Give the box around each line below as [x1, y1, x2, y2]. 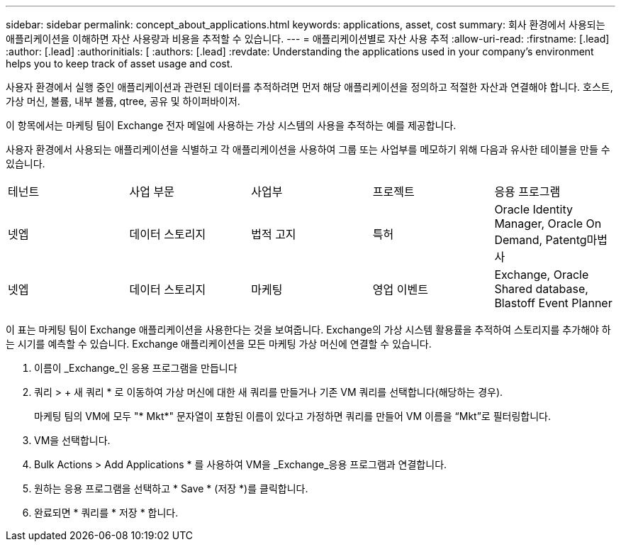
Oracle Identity [494, 202, 573, 216]
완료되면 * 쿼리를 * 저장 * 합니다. [34, 507, 179, 519]
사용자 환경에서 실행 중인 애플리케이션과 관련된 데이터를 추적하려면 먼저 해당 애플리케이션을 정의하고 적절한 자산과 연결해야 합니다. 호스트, [6, 81, 613, 93]
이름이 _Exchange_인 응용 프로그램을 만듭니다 [34, 362, 237, 374]
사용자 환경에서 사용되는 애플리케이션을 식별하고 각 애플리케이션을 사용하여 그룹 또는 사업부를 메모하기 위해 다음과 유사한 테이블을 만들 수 [6, 143, 610, 155]
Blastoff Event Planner [494, 296, 612, 310]
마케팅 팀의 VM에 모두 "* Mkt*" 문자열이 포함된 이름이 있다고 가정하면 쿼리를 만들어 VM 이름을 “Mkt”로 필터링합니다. [34, 410, 551, 422]
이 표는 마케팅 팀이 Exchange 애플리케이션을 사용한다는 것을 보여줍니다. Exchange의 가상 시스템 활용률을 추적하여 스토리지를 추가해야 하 [6, 324, 611, 336]
